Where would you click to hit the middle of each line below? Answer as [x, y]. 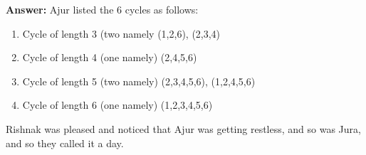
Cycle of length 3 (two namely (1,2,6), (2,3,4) [121, 33]
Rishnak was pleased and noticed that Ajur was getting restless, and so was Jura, [183, 128]
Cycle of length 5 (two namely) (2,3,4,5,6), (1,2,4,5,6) [139, 81]
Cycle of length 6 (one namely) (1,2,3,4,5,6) [117, 105]
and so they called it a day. [65, 143]
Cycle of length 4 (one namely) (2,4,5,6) [110, 57]
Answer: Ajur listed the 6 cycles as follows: [102, 9]
